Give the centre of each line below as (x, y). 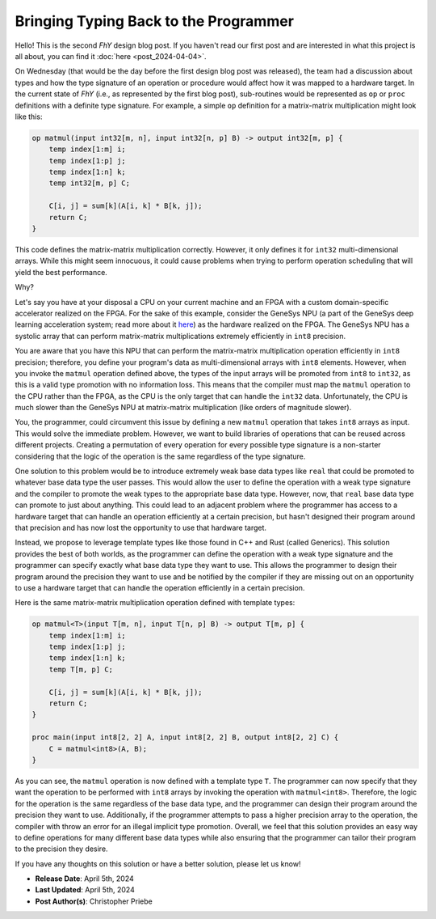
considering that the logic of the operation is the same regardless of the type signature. (160, 456)
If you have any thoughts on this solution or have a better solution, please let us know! (158, 864)
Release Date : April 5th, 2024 (85, 879)
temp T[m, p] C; (81, 669)
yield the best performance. (61, 272)
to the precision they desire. (61, 849)
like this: (29, 116)
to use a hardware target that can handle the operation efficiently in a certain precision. (160, 587)
